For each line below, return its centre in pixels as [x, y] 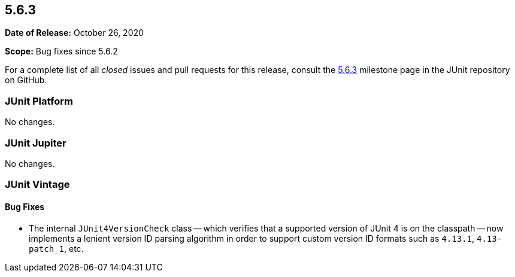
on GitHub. [26, 80]
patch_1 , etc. [56, 248]
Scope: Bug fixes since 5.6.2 [61, 51]
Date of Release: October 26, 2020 [74, 33]
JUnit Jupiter [36, 143]
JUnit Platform [39, 101]
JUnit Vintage [37, 185]
